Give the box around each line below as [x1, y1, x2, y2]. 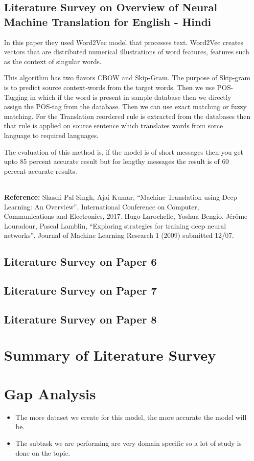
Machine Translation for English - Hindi [4, 14, 211, 29]
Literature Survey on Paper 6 [4, 254, 157, 269]
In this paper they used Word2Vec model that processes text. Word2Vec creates [4, 37, 244, 47]
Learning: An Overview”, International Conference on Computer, [4, 201, 199, 211]
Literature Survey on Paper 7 [4, 283, 157, 298]
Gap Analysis [4, 383, 96, 403]
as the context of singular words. [4, 56, 102, 66]
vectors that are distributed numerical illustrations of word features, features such [4, 46, 249, 57]
